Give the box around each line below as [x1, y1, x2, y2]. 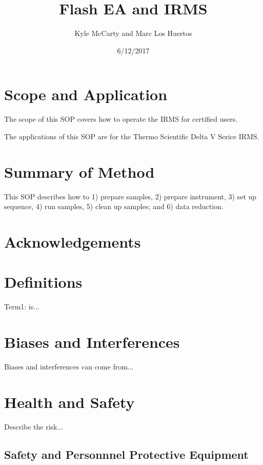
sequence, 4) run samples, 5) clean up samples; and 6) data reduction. [4, 201, 224, 212]
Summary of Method [4, 161, 155, 182]
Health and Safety [4, 391, 135, 412]
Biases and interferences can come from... [4, 361, 134, 371]
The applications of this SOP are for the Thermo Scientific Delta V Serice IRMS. [4, 131, 259, 141]
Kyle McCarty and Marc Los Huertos [74, 28, 192, 39]
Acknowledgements [4, 231, 141, 252]
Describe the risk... [4, 421, 64, 432]
